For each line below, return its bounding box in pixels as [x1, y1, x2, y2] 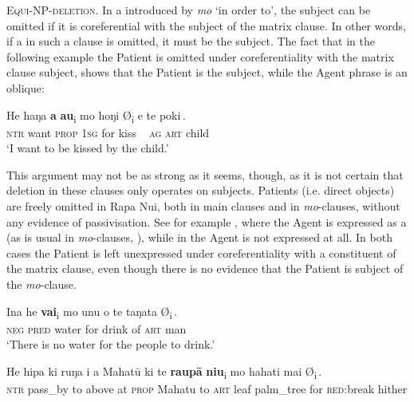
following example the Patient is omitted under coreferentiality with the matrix [6, 48, 394, 65]
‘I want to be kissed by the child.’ [6, 140, 169, 156]
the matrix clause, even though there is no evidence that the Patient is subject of [6, 260, 404, 277]
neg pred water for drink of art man [6, 320, 187, 337]
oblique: [6, 79, 45, 96]
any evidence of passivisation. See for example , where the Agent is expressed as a [6, 213, 407, 230]
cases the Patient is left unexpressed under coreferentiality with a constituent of [6, 244, 396, 261]
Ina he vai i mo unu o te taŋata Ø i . [6, 302, 177, 321]
